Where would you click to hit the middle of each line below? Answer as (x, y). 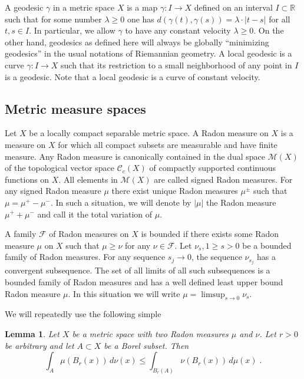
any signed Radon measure (53, 191)
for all (280, 19)
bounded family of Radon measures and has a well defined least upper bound (144, 281)
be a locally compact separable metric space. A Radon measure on (149, 133)
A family (21, 234)
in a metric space (84, 7)
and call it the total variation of (95, 214)
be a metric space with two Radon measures (150, 333)
